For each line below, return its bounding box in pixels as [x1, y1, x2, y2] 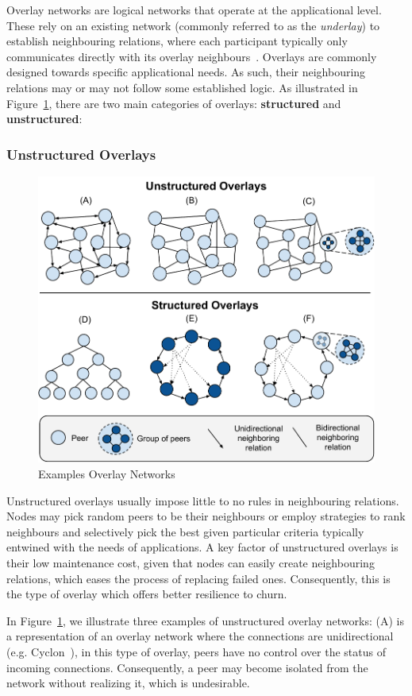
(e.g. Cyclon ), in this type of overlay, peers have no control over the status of [6, 644, 387, 660]
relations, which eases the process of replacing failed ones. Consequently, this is [6, 570, 391, 586]
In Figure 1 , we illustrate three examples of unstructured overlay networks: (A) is [6, 612, 404, 628]
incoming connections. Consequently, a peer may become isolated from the [6, 659, 368, 675]
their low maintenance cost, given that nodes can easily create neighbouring [6, 555, 375, 571]
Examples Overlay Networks [38, 466, 175, 482]
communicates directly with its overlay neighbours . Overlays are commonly [6, 48, 377, 64]
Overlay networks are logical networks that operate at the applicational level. [6, 2, 382, 17]
